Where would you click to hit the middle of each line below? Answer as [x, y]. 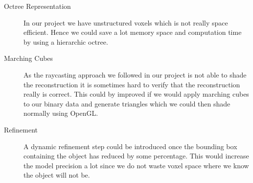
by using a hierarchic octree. [66, 41]
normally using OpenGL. [61, 113]
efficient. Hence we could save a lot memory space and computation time [133, 32]
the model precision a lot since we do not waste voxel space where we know [136, 165]
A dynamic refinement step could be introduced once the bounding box [130, 146]
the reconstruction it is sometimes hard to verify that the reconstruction [132, 84]
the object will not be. [57, 175]
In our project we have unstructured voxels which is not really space [126, 22]
